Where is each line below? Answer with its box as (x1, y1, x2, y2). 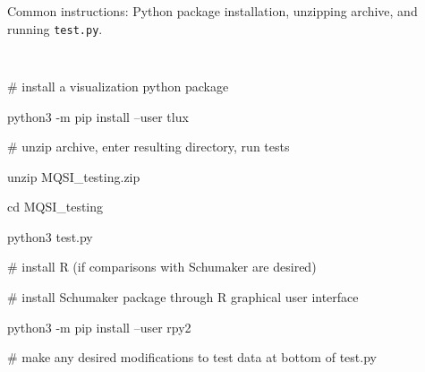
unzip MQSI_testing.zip (7, 167, 140, 186)
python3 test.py (7, 227, 93, 246)
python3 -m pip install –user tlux (7, 107, 189, 125)
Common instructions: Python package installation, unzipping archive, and (7, 2, 418, 20)
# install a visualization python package (7, 76, 229, 95)
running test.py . (7, 19, 103, 38)
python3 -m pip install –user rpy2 (7, 317, 191, 336)
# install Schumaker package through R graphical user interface (7, 288, 359, 307)
